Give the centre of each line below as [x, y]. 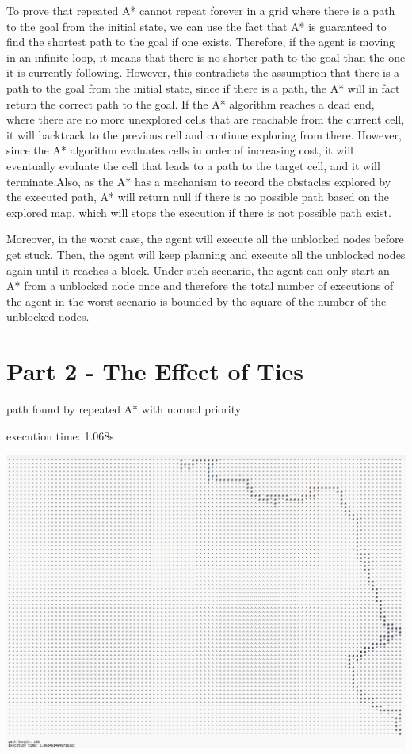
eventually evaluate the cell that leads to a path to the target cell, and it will [193, 165]
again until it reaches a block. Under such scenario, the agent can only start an [198, 270]
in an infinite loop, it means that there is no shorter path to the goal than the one [206, 57]
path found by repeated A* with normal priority [124, 409]
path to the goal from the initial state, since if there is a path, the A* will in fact [203, 88]
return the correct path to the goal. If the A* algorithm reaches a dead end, [191, 103]
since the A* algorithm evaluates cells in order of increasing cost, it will [180, 150]
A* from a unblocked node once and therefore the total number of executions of [200, 286]
